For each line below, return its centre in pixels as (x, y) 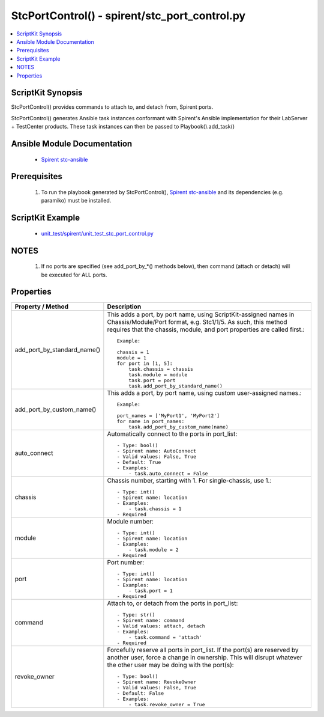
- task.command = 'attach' (165, 637)
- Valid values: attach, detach (161, 626)
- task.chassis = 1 (155, 509)
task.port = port (152, 380)
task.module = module (158, 375)
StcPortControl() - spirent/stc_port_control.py (128, 16)
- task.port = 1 (151, 590)
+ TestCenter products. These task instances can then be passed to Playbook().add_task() (123, 127)
